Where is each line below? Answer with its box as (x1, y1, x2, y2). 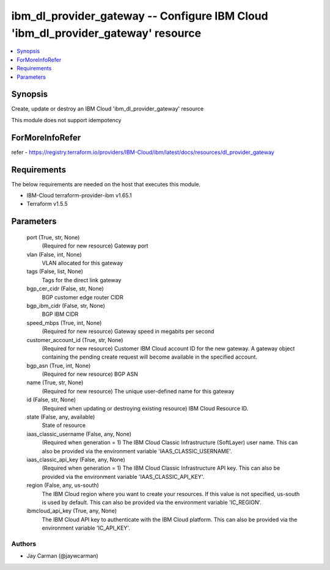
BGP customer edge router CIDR (42, 293, 123, 301)
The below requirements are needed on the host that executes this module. (11, 180, 201, 188)
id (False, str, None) (26, 396, 76, 403)
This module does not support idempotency (11, 116, 122, 123)
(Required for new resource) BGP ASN (42, 370, 138, 378)
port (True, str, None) (26, 233, 80, 241)
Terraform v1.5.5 (26, 200, 68, 208)
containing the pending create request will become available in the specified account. (42, 353, 258, 360)
